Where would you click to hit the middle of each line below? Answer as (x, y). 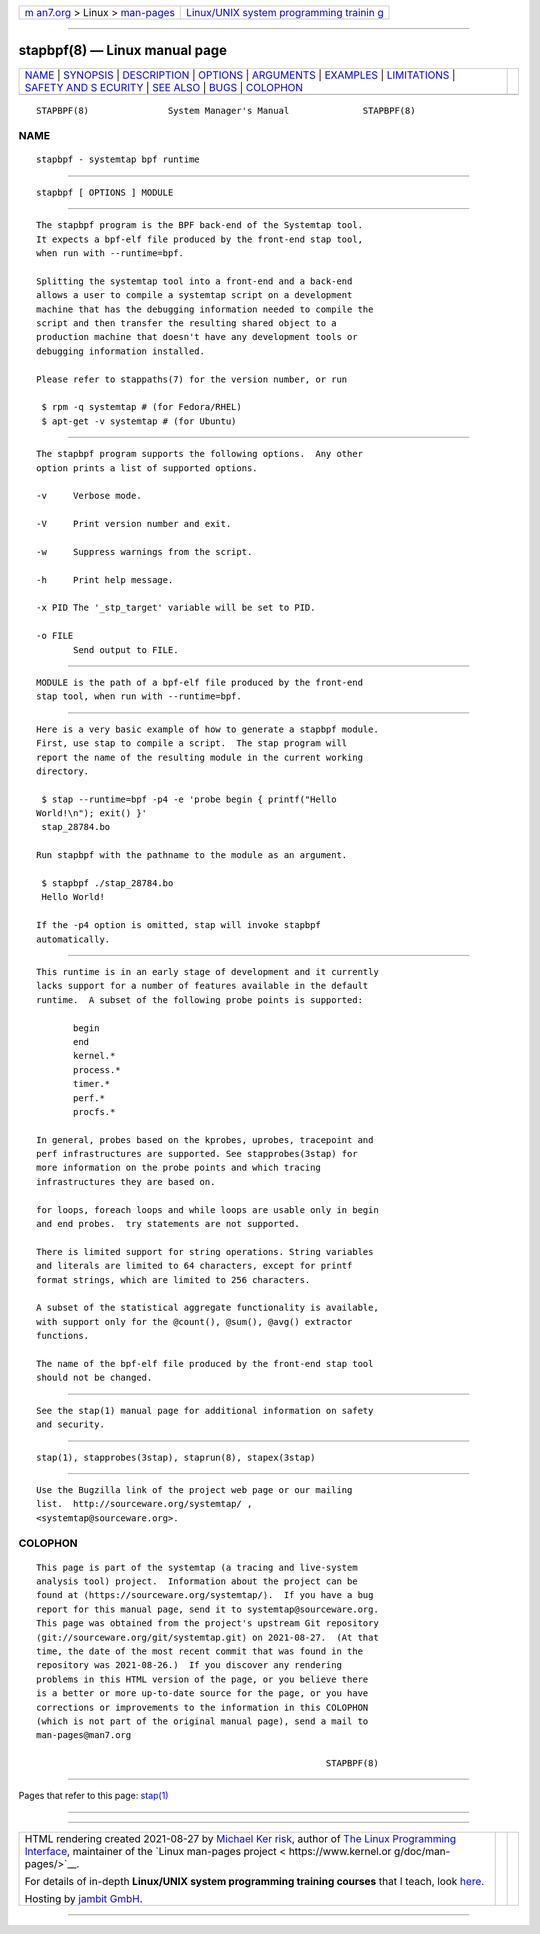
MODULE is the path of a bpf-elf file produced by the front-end (200, 682)
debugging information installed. (120, 351)
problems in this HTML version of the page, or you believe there (202, 1679)
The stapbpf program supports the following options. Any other (200, 454)
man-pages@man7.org (84, 1735)
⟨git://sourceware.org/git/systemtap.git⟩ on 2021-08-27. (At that (207, 1637)
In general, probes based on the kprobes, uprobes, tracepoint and (205, 1139)
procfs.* (94, 1111)
